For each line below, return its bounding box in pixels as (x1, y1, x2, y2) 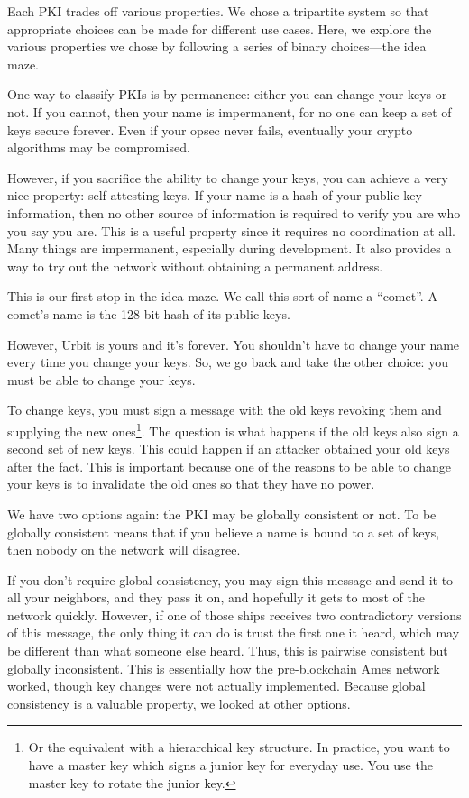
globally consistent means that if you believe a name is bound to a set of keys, (7, 522, 440, 541)
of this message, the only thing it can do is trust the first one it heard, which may (7, 623, 460, 642)
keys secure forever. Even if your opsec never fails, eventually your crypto (7, 120, 413, 139)
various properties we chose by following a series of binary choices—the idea (7, 37, 427, 56)
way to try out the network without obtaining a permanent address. (7, 256, 383, 275)
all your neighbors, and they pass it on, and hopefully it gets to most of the (7, 588, 425, 607)
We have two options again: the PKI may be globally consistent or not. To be (7, 504, 437, 523)
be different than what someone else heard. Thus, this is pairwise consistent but (7, 641, 448, 660)
